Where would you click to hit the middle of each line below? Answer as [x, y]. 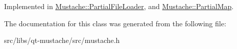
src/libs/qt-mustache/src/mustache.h [62, 40]
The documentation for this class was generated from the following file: [115, 23]
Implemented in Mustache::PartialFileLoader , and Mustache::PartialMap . [119, 6]
